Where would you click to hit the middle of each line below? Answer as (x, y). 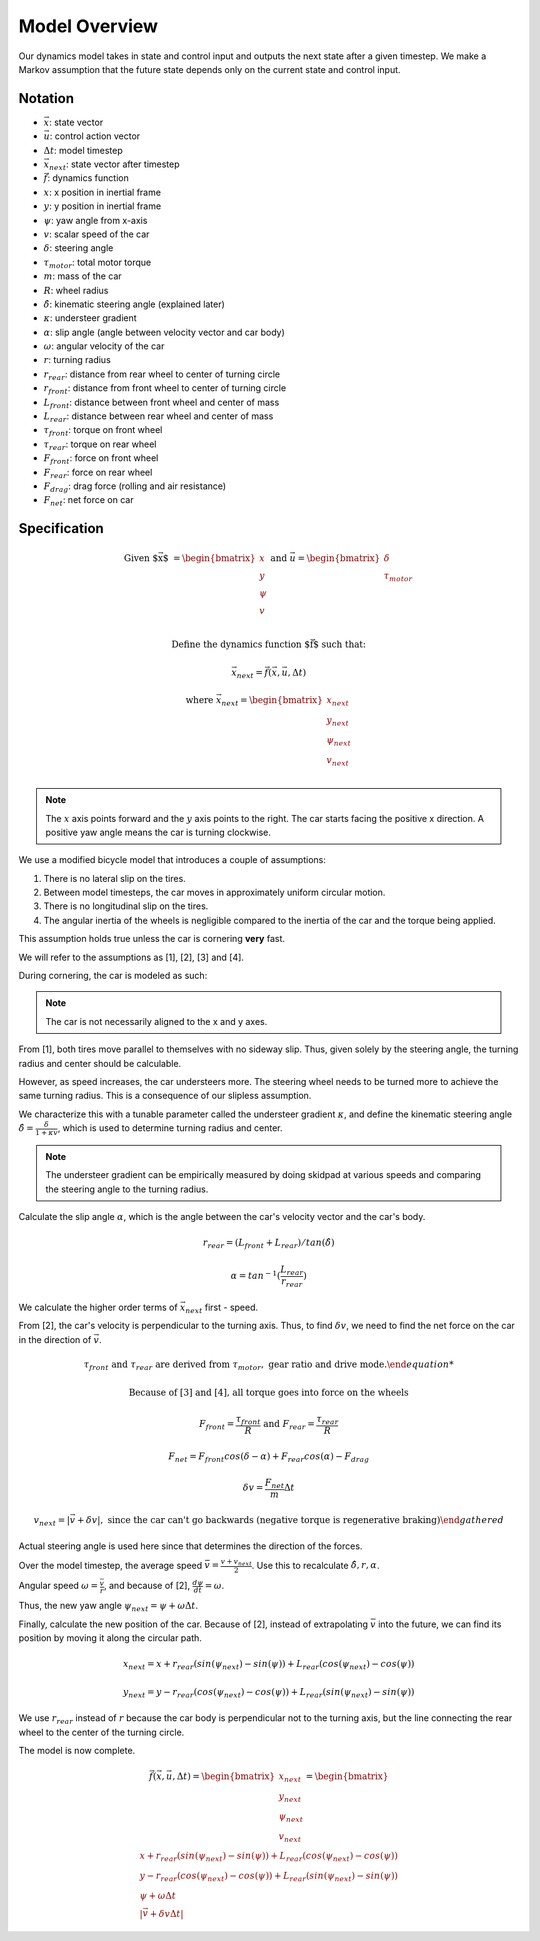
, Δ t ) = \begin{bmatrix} (223, 1776)
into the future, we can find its (440, 1624)
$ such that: (340, 644)
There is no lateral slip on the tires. (115, 878)
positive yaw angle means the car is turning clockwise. (158, 832)
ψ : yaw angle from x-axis (95, 220)
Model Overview (88, 26)
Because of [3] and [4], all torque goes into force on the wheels (268, 1392)
